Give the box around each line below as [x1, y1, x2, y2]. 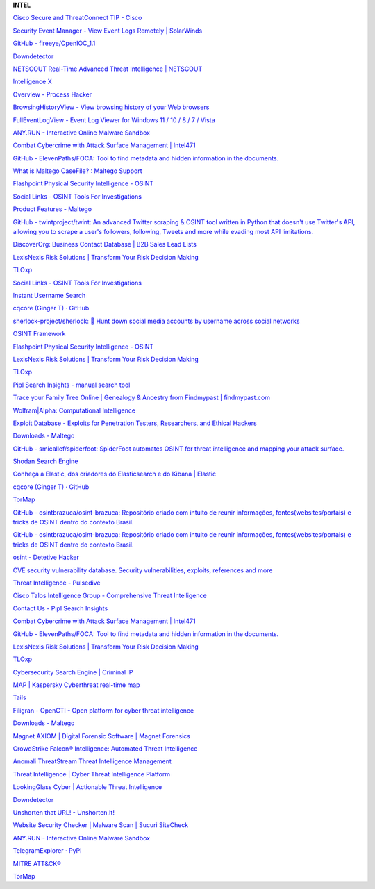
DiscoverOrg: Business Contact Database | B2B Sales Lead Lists [12, 240, 197, 249]
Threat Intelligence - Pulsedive [12, 579, 101, 587]
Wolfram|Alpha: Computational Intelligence [12, 406, 135, 415]
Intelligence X [12, 77, 52, 86]
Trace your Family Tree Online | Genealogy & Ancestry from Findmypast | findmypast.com [12, 393, 271, 402]
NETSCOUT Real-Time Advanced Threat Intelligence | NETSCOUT [12, 65, 203, 73]
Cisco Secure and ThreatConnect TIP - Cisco [12, 14, 142, 22]
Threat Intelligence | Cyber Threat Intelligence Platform [12, 770, 170, 778]
